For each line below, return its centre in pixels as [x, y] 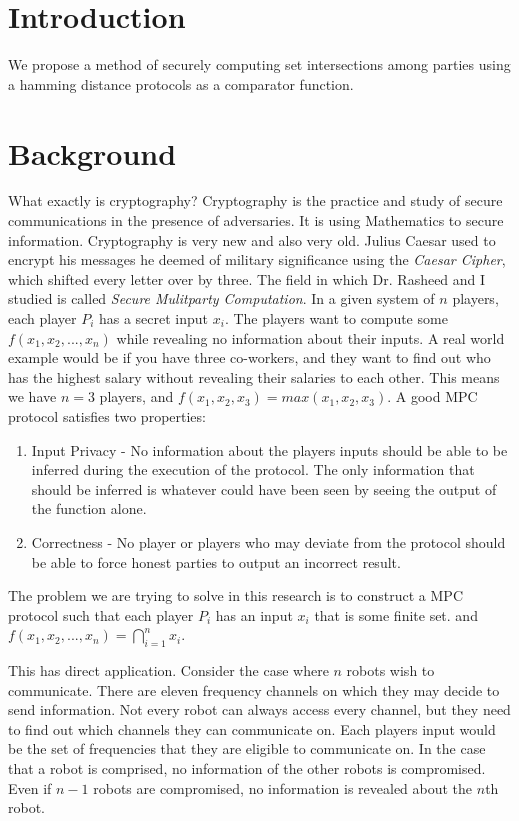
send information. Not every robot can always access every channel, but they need [259, 709]
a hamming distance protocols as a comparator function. [181, 83]
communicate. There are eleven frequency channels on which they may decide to [254, 689]
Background [92, 152]
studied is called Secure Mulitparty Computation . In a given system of [221, 298]
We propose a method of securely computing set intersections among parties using [259, 64]
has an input [254, 614]
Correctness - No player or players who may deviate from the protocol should [268, 541]
